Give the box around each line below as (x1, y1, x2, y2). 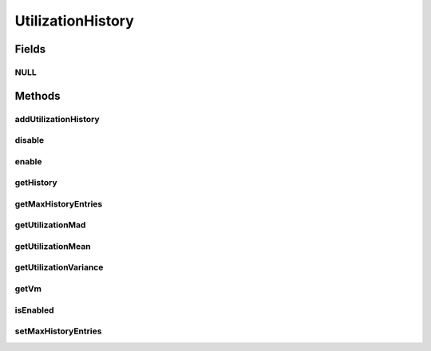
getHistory (14, 177, 57, 188)
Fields (14, 42, 46, 56)
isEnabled (14, 304, 55, 315)
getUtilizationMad (14, 219, 86, 231)
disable (14, 135, 44, 146)
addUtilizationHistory (14, 113, 100, 124)
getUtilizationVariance (14, 262, 104, 273)
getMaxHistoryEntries (14, 198, 103, 209)
